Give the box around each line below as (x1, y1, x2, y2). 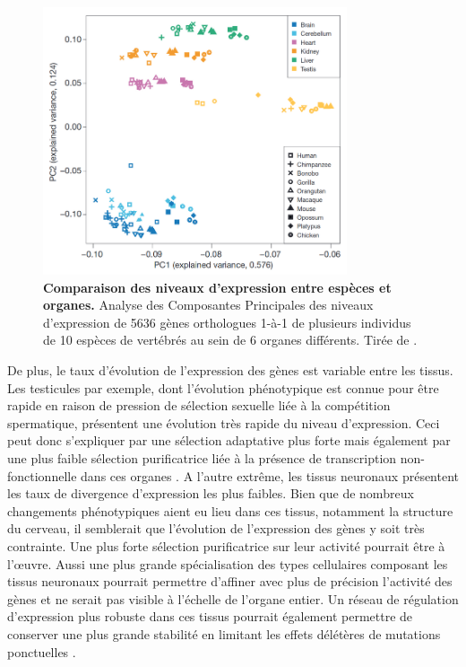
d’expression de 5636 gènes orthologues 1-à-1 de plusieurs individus (43, 312, 411, 331)
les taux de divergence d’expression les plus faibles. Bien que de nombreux (7, 484, 414, 503)
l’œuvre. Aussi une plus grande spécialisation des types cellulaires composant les (7, 554, 448, 573)
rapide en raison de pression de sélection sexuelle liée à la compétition (7, 396, 391, 415)
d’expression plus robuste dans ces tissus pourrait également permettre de (7, 607, 413, 626)
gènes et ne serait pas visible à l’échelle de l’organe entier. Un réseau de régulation (7, 589, 459, 608)
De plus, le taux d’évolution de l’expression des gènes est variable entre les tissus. (7, 361, 453, 380)
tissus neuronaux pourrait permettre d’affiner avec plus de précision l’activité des (7, 572, 453, 591)
